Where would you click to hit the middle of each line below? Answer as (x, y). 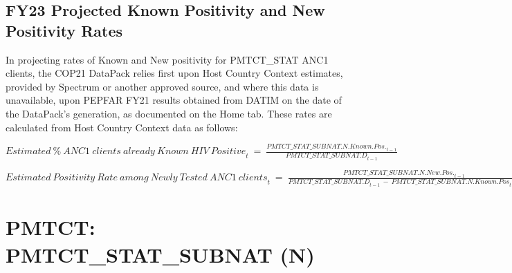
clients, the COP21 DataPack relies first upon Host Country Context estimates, (174, 73)
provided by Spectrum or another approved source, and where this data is (162, 86)
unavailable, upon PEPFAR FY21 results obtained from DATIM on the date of (174, 100)
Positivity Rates (64, 30)
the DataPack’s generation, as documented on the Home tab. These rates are (169, 113)
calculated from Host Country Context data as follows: (122, 127)
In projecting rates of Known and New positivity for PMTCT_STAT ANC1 (167, 59)
